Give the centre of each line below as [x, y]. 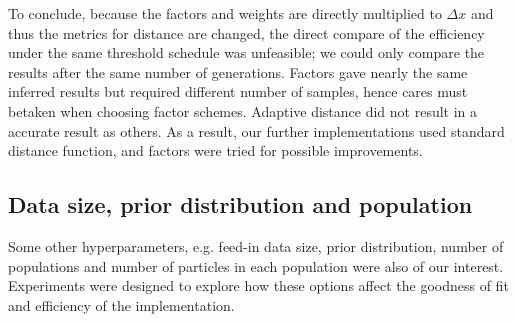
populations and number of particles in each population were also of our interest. [256, 265]
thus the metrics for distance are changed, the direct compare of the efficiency [246, 32]
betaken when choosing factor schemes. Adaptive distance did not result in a [243, 110]
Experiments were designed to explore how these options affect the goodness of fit [258, 285]
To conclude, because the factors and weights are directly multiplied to [225, 13]
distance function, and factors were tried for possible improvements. [215, 150]
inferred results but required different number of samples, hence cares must [238, 91]
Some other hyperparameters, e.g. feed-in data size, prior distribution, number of [256, 245]
